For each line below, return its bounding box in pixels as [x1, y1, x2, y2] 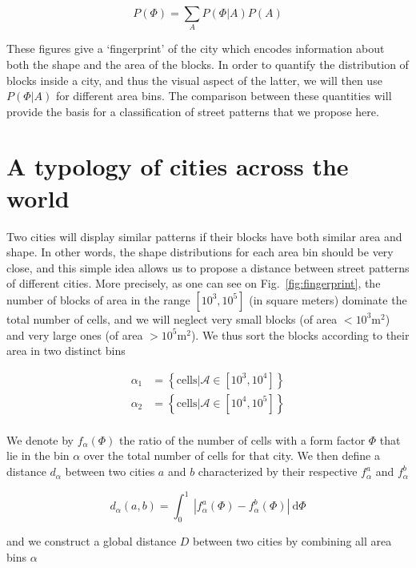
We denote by [6, 431, 74, 448]
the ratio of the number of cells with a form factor [119, 431, 366, 448]
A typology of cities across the [6, 150, 349, 183]
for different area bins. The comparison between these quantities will [55, 87, 392, 104]
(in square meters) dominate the [249, 291, 407, 308]
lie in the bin [6, 447, 70, 464]
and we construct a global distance [6, 532, 177, 549]
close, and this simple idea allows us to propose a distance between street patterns [6, 259, 410, 276]
